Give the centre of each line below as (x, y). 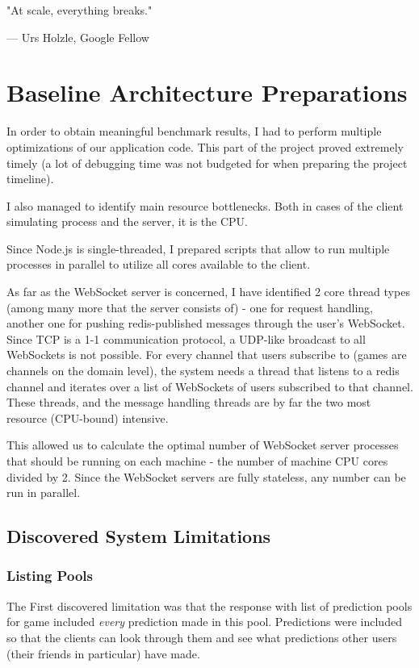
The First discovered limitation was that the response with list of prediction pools (209, 605)
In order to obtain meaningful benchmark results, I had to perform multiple (194, 131)
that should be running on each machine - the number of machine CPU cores (197, 461)
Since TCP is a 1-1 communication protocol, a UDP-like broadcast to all (186, 338)
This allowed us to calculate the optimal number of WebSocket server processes (203, 445)
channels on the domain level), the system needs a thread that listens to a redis (203, 371)
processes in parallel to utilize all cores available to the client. (159, 264)
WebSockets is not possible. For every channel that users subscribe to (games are (207, 355)
